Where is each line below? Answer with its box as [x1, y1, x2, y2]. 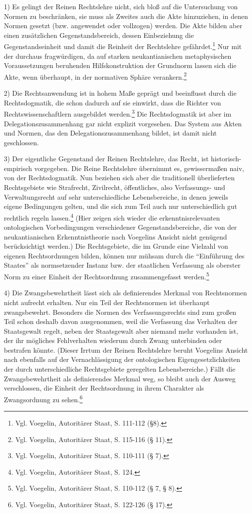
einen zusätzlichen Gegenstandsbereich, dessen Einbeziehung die [4, 30, 194, 40]
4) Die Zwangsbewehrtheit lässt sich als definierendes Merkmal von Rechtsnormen [4, 288, 247, 298]
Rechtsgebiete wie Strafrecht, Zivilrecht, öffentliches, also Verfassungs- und [4, 182, 225, 192]
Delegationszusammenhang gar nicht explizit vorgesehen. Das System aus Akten [4, 118, 242, 128]
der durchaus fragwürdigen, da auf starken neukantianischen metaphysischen [4, 51, 232, 61]
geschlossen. [4, 137, 39, 147]
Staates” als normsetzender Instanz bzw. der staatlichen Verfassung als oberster [4, 260, 241, 270]
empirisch [4, 163, 32, 173]
